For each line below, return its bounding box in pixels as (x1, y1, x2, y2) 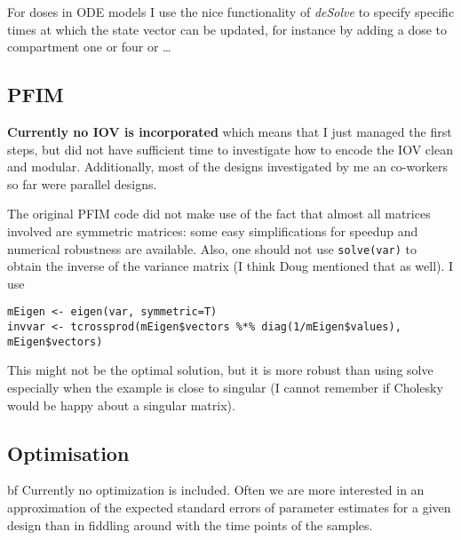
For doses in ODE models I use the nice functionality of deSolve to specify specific (7, 3, 455, 20)
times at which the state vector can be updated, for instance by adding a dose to (7, 20, 448, 38)
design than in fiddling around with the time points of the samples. (7, 515, 373, 534)
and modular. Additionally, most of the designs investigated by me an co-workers (7, 157, 448, 176)
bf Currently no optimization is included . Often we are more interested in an (7, 480, 425, 499)
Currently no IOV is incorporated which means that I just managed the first (7, 122, 452, 140)
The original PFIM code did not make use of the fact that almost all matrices (7, 204, 431, 223)
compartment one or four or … (7, 37, 171, 56)
